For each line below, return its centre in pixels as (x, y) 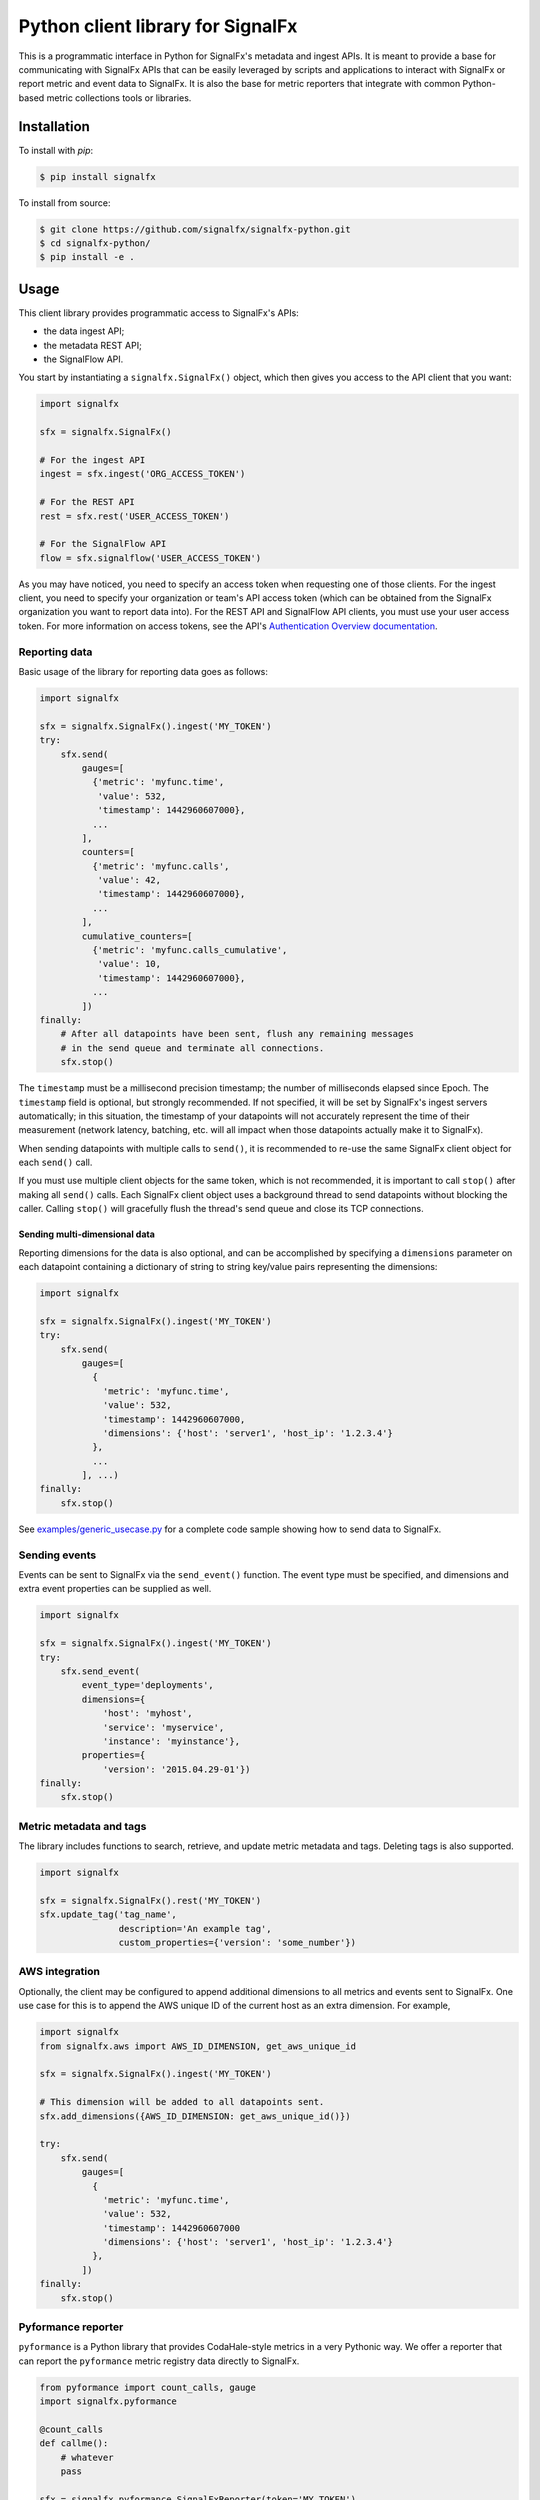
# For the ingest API (92, 459)
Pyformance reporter (71, 2327)
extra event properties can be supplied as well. (115, 1589)
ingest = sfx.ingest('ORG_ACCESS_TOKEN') (142, 474)
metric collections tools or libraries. (119, 97)
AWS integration (59, 1972)
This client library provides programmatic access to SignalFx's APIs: (158, 312)
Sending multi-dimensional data (86, 1234)
